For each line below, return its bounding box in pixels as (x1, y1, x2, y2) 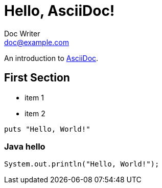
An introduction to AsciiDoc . (4, 53, 99, 62)
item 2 (25, 109, 45, 118)
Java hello (4, 141, 45, 152)
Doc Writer (4, 29, 40, 38)
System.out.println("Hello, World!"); (4, 160, 159, 169)
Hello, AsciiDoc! (4, 2, 115, 19)
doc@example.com (4, 37, 69, 47)
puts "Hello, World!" (4, 124, 90, 133)
